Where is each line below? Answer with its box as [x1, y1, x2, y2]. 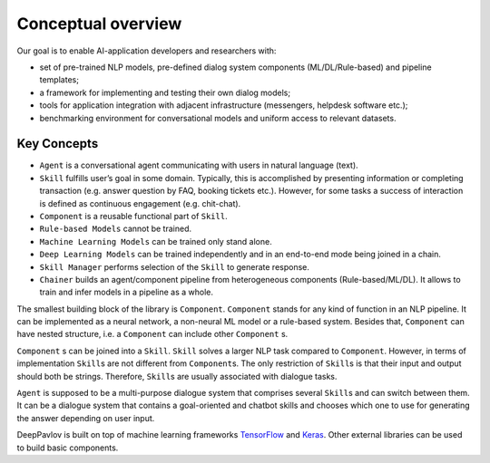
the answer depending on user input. [16, 412, 155, 423]
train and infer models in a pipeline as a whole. [39, 286, 213, 298]
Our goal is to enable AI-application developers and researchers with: [16, 45, 277, 56]
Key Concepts [16, 136, 99, 151]
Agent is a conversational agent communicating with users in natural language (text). [39, 159, 358, 171]
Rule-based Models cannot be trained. [39, 223, 192, 235]
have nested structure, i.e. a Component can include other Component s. [16, 329, 289, 340]
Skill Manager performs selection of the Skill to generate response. [39, 261, 310, 272]
